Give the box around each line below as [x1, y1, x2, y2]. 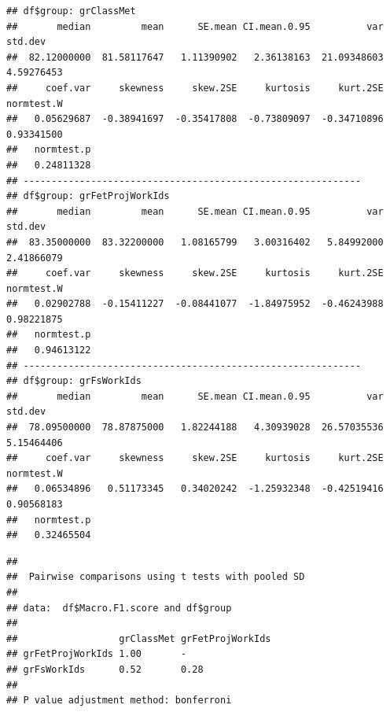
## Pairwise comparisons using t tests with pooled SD [6, 571, 305, 583]
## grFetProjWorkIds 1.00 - [6, 648, 187, 660]
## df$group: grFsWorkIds [6, 375, 142, 387]
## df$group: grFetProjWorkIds [6, 190, 170, 202]
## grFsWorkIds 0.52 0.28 [6, 663, 204, 675]
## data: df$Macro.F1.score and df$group [6, 602, 232, 614]
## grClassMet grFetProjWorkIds [6, 633, 271, 644]
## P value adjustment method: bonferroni [6, 695, 232, 706]
